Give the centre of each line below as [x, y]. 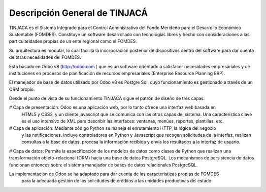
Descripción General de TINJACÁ [78, 13]
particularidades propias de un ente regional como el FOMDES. [73, 41]
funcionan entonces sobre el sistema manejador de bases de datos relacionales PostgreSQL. [103, 165]
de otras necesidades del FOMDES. [45, 57]
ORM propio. [22, 89]
